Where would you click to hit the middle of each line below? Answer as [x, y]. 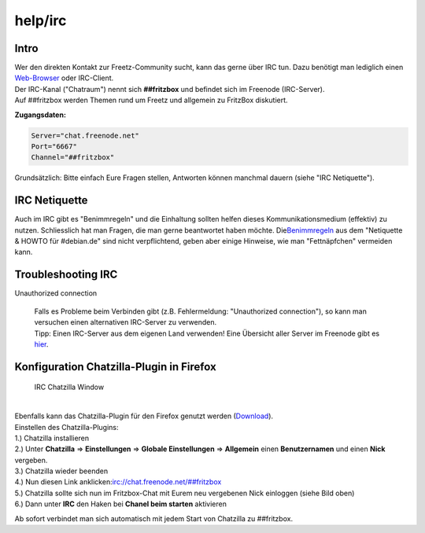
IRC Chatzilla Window [69, 387]
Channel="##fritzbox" [73, 158]
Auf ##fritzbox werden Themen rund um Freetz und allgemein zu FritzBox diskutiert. [151, 100]
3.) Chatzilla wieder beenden [61, 471]
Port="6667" [54, 147]
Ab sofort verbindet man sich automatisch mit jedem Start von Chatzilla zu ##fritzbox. [154, 518]
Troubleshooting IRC [66, 275]
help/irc [41, 20]
